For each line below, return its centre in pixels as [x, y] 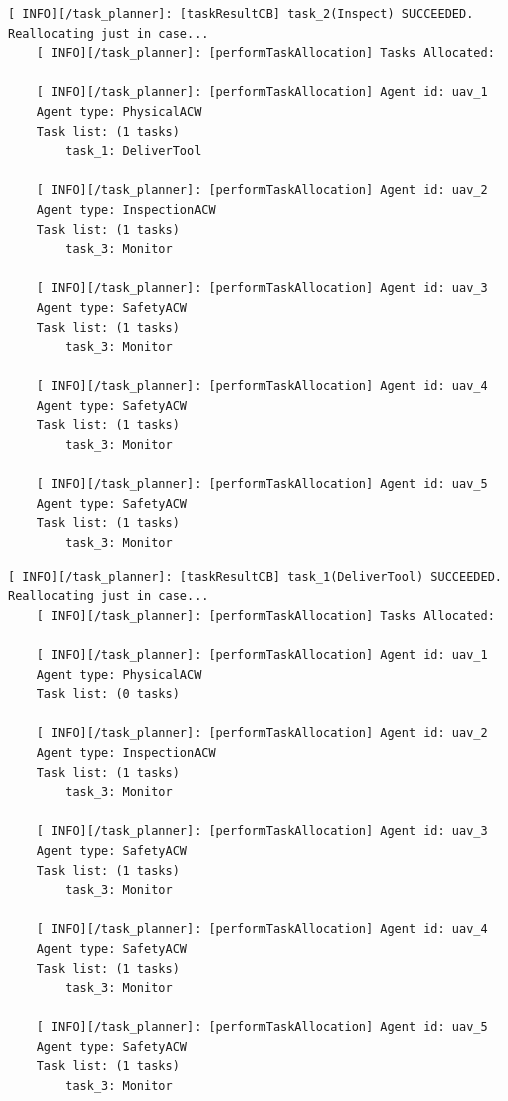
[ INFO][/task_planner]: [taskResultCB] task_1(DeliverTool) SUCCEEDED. [255, 576]
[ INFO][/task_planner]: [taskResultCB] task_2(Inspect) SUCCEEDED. [241, 14]
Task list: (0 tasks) [108, 694]
